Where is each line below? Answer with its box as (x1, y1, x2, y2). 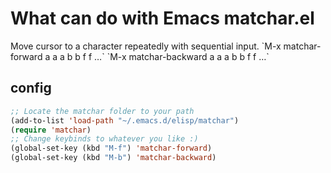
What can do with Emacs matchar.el (10, 7, 315, 30)
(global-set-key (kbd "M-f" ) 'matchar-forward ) (10, 143, 213, 154)
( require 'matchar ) (10, 125, 92, 135)
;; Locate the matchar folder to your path (10, 106, 195, 116)
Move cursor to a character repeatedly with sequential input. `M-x (10, 40, 282, 52)
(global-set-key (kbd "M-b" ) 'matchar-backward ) (10, 153, 217, 163)
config (10, 80, 52, 97)
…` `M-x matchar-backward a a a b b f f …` (94, 50, 270, 62)
